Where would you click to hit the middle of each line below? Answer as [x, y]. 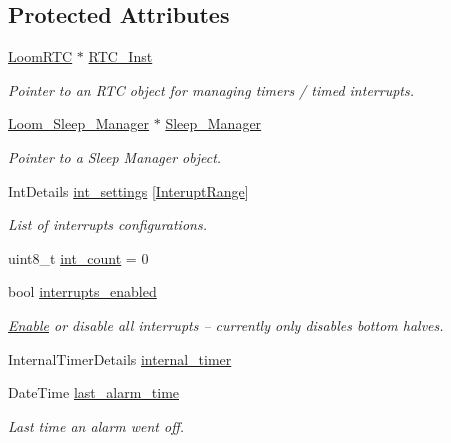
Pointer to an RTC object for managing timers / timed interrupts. [211, 89]
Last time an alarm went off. [96, 425]
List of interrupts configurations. [107, 224]
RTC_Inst [120, 56]
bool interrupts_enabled [82, 291]
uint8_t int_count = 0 [78, 257]
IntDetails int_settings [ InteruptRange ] [128, 190]
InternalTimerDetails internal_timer [120, 358]
